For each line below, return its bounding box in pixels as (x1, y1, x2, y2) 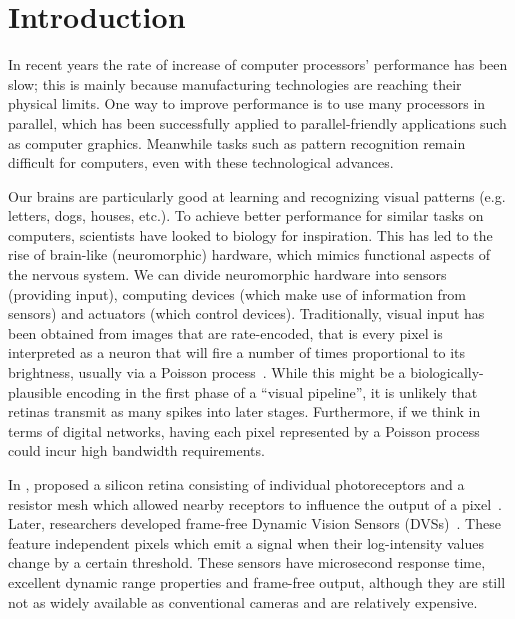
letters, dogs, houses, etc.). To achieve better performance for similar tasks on (8, 205, 484, 226)
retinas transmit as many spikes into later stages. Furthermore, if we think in (8, 401, 481, 422)
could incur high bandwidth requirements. (8, 440, 265, 461)
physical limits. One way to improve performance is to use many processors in (8, 93, 486, 114)
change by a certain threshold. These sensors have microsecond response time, (8, 552, 486, 573)
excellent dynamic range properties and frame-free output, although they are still (8, 571, 506, 592)
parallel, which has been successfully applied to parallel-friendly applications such (8, 112, 507, 133)
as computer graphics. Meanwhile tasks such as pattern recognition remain (8, 132, 466, 153)
